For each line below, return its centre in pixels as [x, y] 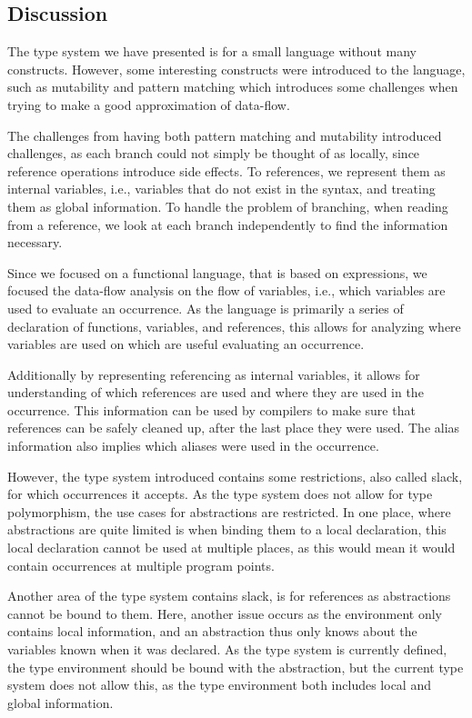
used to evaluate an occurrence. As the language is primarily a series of [206, 308]
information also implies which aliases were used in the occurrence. [193, 446]
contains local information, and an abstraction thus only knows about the [212, 631]
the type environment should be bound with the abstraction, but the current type [236, 667]
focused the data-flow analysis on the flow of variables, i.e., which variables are [226, 290]
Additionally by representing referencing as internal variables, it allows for [214, 374]
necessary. [35, 242]
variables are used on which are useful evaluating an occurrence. [186, 344]
